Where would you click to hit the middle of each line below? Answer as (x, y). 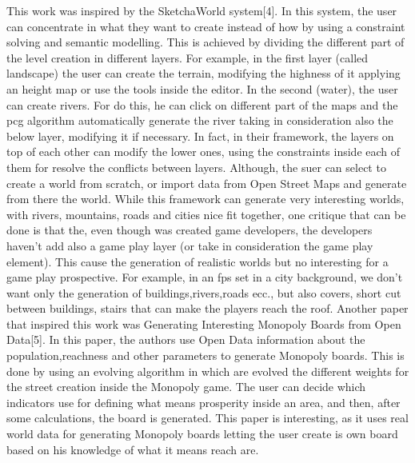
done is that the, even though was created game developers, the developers (190, 230)
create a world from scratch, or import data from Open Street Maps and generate (207, 183)
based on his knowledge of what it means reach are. (133, 449)
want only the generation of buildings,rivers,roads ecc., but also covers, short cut (204, 292)
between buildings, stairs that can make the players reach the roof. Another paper (207, 308)
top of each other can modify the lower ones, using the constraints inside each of (204, 152)
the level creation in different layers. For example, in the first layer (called (188, 57)
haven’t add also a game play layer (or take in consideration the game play (190, 245)
